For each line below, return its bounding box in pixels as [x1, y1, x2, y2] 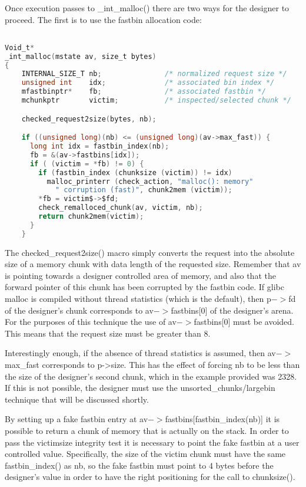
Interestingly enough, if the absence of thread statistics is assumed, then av [5, 347, 276, 359]
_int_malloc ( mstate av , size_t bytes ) [5, 52, 157, 61]
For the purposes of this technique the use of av [5, 315, 177, 328]
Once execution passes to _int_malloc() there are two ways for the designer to [5, 2, 290, 14]
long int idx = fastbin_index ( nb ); [29, 142, 169, 151]
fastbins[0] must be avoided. [194, 315, 294, 328]
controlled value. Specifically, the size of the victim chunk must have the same [5, 447, 286, 460]
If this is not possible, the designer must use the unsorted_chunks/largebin [5, 381, 275, 394]
